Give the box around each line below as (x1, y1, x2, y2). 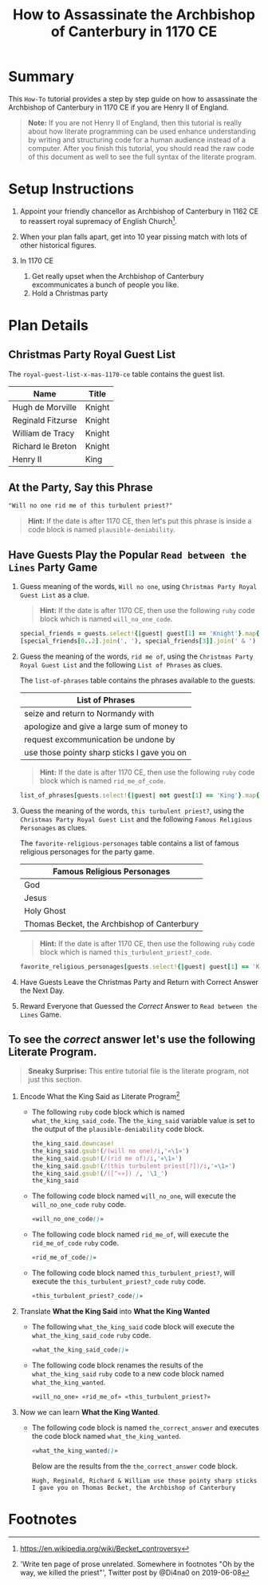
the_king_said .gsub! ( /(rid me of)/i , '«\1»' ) (31, 1154, 183, 1162)
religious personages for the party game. (19, 846, 155, 856)
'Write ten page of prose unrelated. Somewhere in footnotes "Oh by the (19, 1559, 255, 1569)
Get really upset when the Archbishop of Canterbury (31, 271, 205, 281)
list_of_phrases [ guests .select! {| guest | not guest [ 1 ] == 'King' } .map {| (19, 791, 263, 799)
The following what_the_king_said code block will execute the (31, 1321, 235, 1332)
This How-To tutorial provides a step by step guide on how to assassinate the (8, 94, 258, 103)
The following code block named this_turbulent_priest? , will (31, 1268, 235, 1277)
